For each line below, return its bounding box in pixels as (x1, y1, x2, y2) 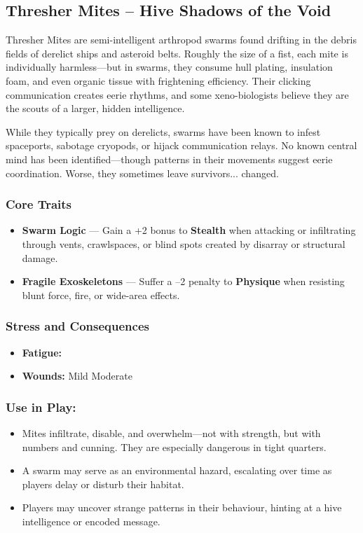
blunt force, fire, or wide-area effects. (22, 287, 180, 302)
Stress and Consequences (6, 317, 149, 335)
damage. (22, 250, 58, 265)
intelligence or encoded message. (22, 513, 160, 528)
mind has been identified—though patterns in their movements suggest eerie (6, 151, 333, 166)
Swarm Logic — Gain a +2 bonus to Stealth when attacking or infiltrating (22, 223, 356, 237)
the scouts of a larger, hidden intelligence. (6, 101, 185, 116)
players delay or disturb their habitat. (22, 476, 184, 491)
